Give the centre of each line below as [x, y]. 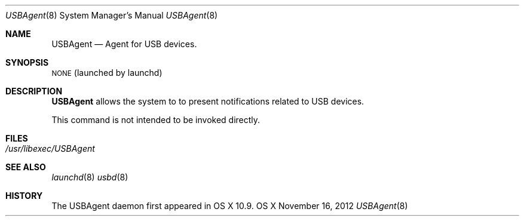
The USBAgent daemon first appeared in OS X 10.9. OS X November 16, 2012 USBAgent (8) [230, 206]
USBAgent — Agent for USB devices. [124, 44]
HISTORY [24, 196]
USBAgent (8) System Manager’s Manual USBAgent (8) [112, 15]
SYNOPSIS [27, 62]
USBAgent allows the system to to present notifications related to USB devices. [208, 101]
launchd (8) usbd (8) [90, 177]
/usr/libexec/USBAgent [50, 148]
